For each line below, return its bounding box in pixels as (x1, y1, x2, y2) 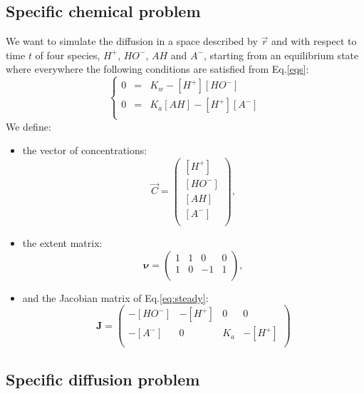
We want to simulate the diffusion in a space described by (6, 34, 258, 49)
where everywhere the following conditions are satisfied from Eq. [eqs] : (6, 61, 309, 76)
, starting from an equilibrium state (203, 47, 359, 62)
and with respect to (271, 34, 357, 49)
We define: (6, 118, 51, 133)
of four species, (35, 47, 100, 62)
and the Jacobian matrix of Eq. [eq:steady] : (22, 290, 209, 305)
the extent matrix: (22, 235, 103, 250)
